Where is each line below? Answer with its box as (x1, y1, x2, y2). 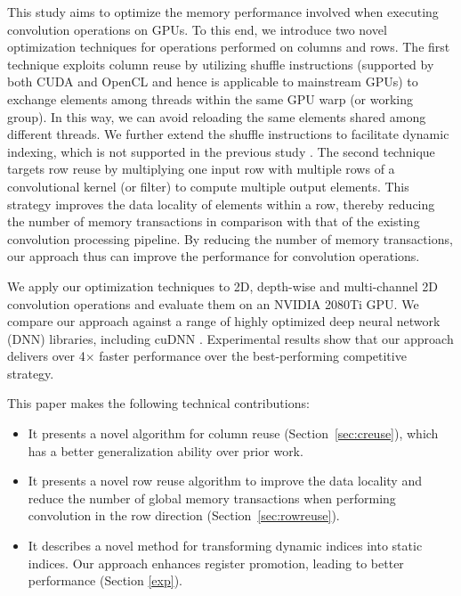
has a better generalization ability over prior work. (28, 441, 303, 460)
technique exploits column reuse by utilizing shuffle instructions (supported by (7, 54, 434, 73)
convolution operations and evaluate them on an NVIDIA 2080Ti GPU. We (7, 294, 419, 313)
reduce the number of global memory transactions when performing (28, 488, 396, 507)
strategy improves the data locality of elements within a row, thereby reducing (7, 194, 435, 213)
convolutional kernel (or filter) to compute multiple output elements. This (7, 176, 409, 195)
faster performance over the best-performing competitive (99, 347, 407, 365)
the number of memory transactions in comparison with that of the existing (7, 212, 420, 231)
